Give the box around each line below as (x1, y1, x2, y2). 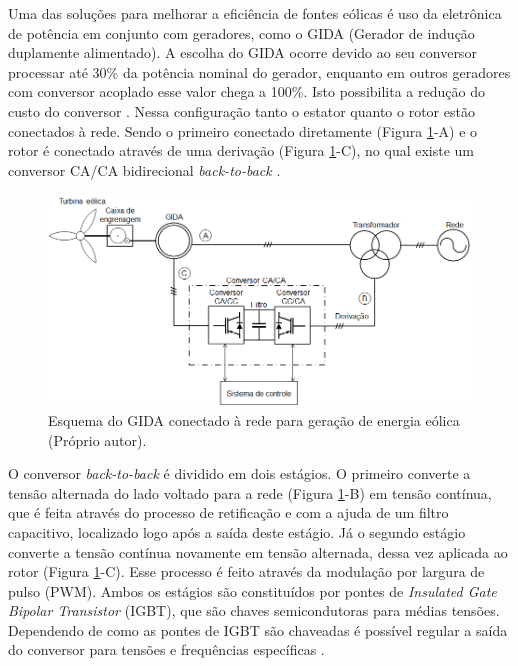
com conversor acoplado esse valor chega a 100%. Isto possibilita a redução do (8, 81, 485, 102)
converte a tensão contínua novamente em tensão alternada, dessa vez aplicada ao (8, 541, 508, 562)
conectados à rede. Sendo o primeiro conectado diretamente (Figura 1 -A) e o (8, 120, 478, 141)
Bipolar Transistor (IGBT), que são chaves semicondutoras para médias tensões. (8, 600, 500, 621)
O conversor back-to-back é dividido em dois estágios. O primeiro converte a (8, 463, 471, 484)
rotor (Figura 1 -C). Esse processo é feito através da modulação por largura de (8, 561, 485, 582)
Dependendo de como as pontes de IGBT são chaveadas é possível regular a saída (8, 619, 508, 640)
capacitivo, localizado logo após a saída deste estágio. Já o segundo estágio (8, 521, 466, 542)
